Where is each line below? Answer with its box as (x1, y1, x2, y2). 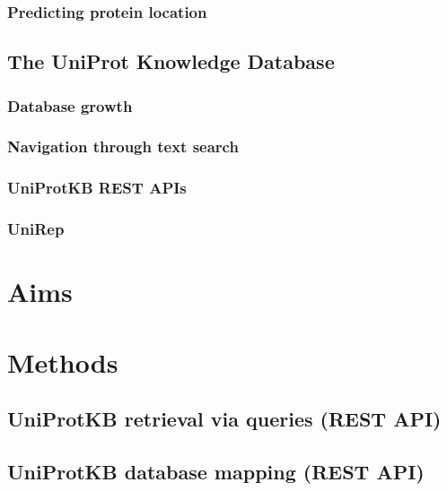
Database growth (7, 94, 133, 116)
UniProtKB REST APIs (7, 177, 187, 199)
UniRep (7, 218, 65, 240)
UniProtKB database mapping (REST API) (7, 457, 425, 485)
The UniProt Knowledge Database (7, 47, 335, 75)
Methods (7, 343, 118, 380)
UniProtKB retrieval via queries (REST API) (7, 405, 442, 433)
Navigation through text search (7, 135, 239, 158)
